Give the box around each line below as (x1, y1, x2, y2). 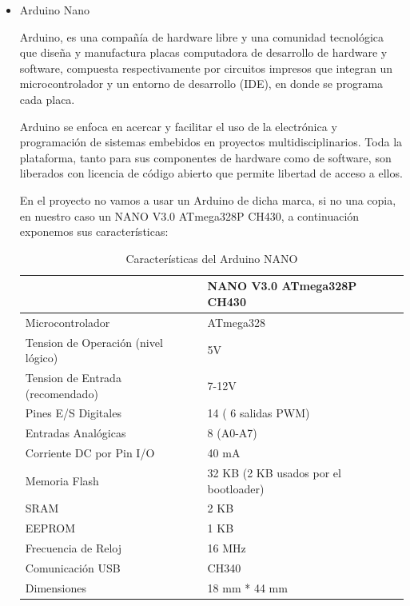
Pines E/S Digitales (25, 405, 121, 421)
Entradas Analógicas (25, 425, 126, 441)
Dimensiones (25, 579, 86, 596)
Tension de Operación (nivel (25, 333, 163, 350)
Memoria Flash (25, 472, 99, 488)
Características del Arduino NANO (125, 249, 298, 266)
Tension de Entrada (25, 369, 121, 386)
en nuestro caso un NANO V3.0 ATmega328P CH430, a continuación (19, 207, 360, 224)
